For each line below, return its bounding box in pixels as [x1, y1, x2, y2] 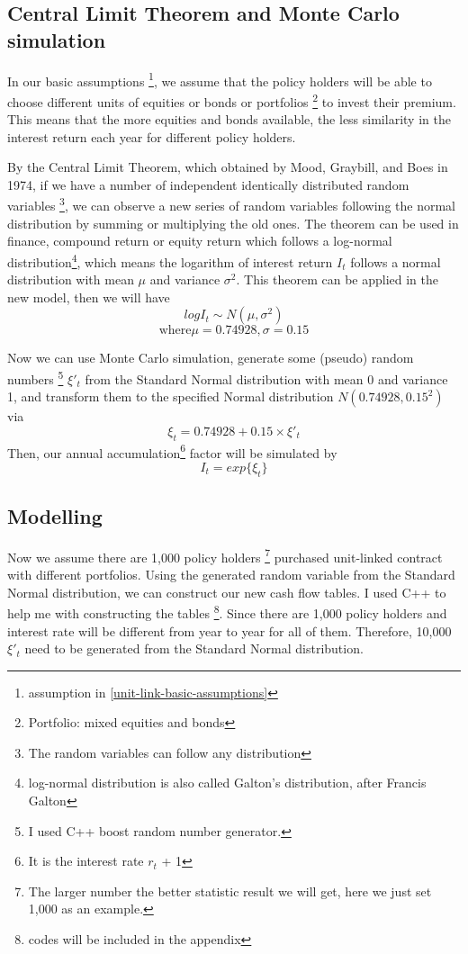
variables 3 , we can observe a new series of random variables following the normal [7, 193, 455, 215]
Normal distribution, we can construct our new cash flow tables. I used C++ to [7, 582, 446, 601]
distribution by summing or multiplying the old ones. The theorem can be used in [7, 213, 459, 232]
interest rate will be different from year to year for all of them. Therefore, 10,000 [7, 621, 452, 640]
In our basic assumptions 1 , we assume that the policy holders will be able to [7, 68, 432, 90]
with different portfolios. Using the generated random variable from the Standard [7, 565, 455, 584]
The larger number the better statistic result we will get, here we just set [28, 881, 432, 900]
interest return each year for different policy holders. [7, 127, 296, 146]
